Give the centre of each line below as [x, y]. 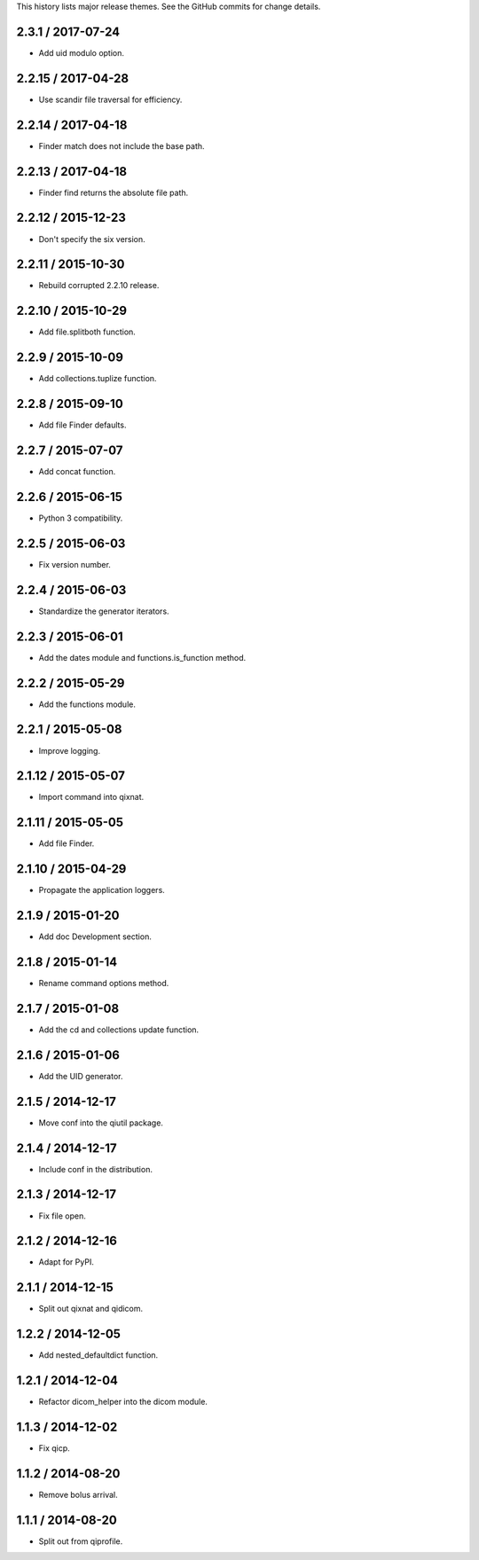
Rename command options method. [104, 984]
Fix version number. [75, 564]
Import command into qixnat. [91, 797]
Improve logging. [70, 750]
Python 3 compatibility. [81, 518]
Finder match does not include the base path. [122, 145]
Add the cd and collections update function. [119, 1030]
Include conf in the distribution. [95, 1169]
